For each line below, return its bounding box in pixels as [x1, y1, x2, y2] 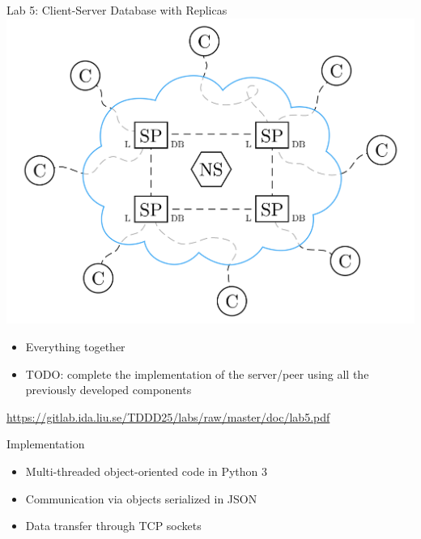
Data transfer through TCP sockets [25, 517, 202, 534]
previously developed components [25, 381, 192, 398]
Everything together [25, 338, 125, 355]
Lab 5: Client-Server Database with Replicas [6, 2, 228, 18]
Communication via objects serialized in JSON [25, 490, 257, 507]
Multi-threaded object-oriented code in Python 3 [25, 463, 267, 480]
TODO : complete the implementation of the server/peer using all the [25, 365, 369, 382]
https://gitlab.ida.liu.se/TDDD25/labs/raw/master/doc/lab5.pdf [6, 408, 330, 425]
